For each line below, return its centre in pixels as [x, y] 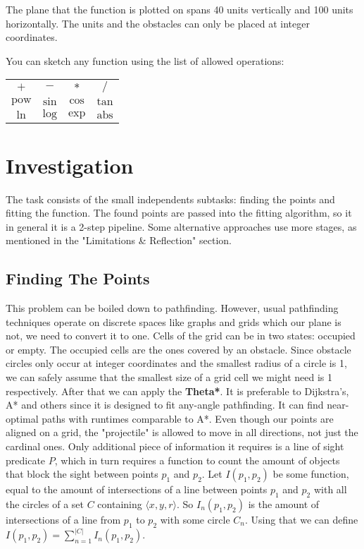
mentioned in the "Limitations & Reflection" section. [119, 240]
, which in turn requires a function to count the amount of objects [197, 460]
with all [330, 489]
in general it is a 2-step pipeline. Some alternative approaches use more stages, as [181, 226]
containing [120, 504]
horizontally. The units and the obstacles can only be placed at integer [158, 23]
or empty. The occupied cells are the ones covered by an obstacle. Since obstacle [178, 349]
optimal [22, 418]
